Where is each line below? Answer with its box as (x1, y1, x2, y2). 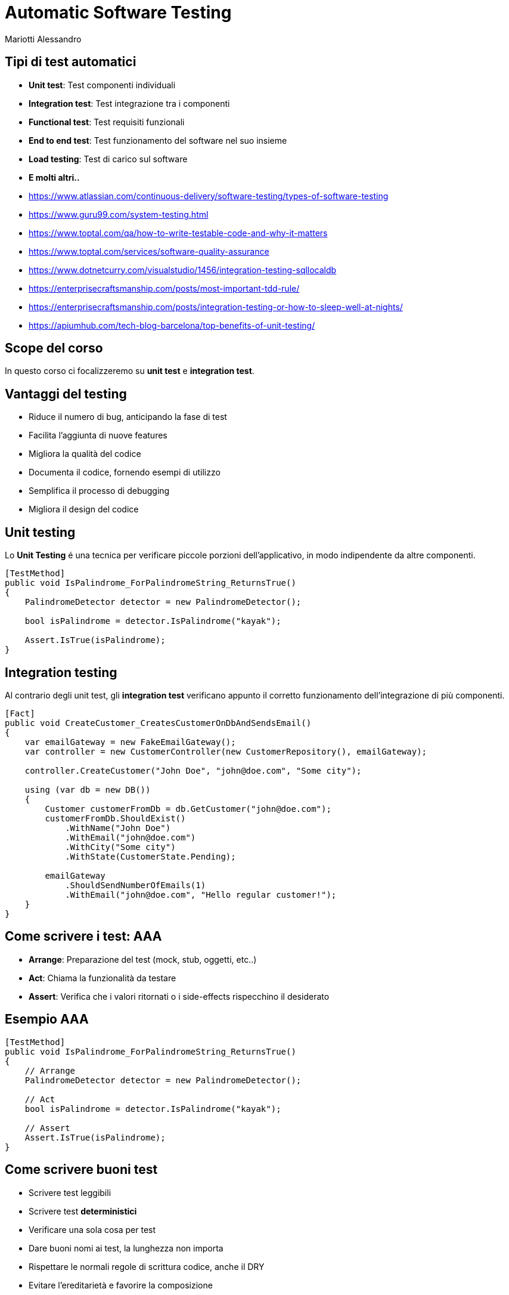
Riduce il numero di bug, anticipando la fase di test (29, 412, 227, 422)
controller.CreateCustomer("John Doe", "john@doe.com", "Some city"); (24, 765, 362, 775)
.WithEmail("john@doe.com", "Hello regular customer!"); (65, 889, 337, 900)
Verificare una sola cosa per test (29, 1224, 156, 1235)
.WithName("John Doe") (65, 823, 171, 833)
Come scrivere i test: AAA (5, 929, 162, 944)
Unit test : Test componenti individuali (29, 79, 176, 90)
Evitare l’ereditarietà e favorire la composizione (29, 1279, 213, 1290)
